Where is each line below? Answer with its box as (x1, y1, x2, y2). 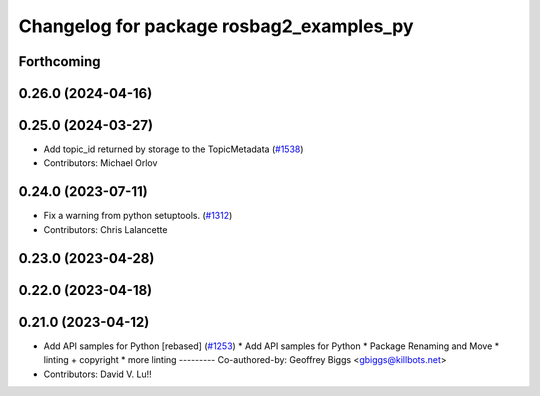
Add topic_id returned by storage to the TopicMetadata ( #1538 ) (43, 143, 304, 155)
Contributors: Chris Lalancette (43, 223, 168, 235)
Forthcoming (18, 53, 101, 70)
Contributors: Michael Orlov (43, 157, 158, 169)
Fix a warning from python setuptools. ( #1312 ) (43, 210, 233, 222)
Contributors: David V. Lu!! (43, 368, 152, 380)
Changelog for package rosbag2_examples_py (18, 15, 414, 37)
